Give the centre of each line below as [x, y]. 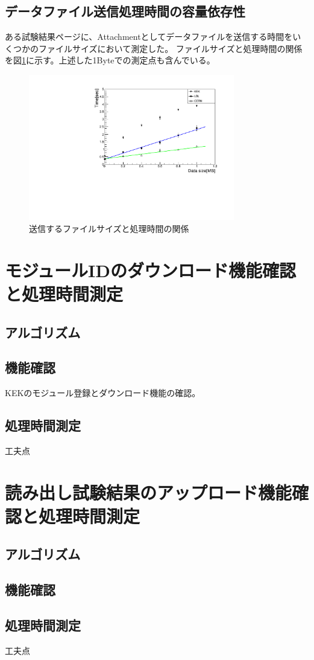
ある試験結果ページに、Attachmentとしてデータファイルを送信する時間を [149, 37]
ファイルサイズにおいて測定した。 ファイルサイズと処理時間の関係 [170, 48]
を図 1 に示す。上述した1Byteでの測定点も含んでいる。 [110, 60]
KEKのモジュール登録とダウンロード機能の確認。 [103, 393]
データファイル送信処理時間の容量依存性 [125, 11]
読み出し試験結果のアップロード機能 [149, 492]
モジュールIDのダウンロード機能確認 [150, 270]
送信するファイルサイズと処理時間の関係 [109, 228]
